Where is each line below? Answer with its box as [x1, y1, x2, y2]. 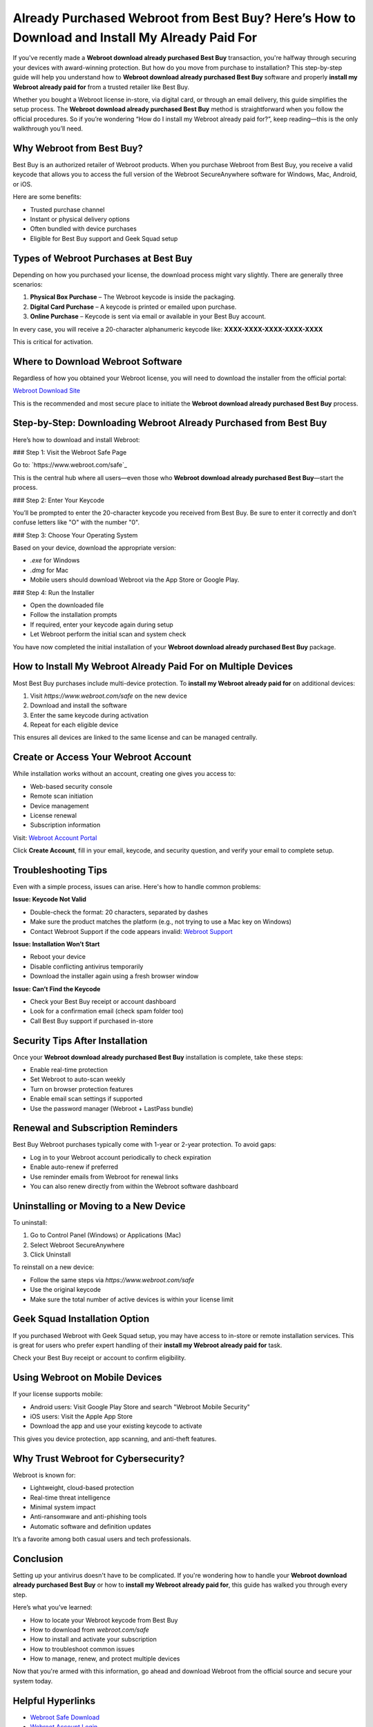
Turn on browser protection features [30, 1085, 134, 1093]
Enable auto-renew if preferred [30, 1163, 119, 1171]
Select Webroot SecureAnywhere [30, 1241, 125, 1249]
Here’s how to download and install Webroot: [12, 435, 140, 443]
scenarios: [12, 280, 43, 289]
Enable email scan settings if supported [30, 1095, 143, 1103]
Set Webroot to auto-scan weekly [30, 1075, 126, 1084]
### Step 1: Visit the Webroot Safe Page [12, 448, 127, 456]
